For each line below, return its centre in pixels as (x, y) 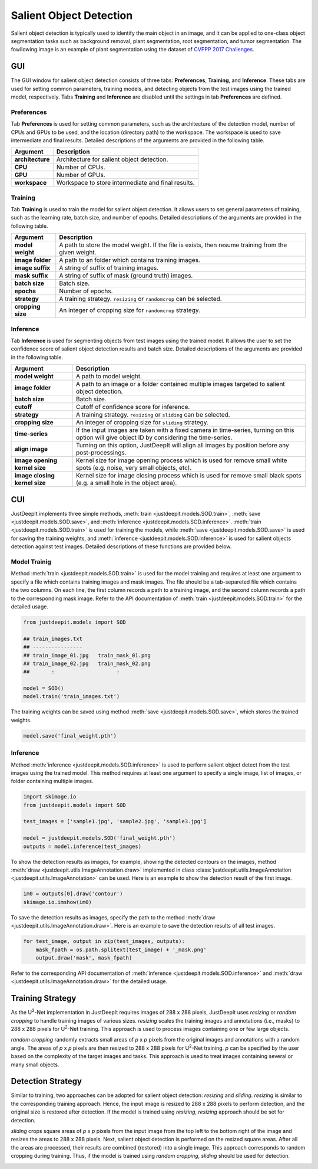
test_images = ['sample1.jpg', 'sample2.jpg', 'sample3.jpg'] (115, 821)
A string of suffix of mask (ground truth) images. (126, 276)
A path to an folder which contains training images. (130, 260)
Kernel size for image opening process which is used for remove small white (181, 460)
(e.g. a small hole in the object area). (126, 483)
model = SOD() (44, 688)
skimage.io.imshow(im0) (58, 902)
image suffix (32, 268)
